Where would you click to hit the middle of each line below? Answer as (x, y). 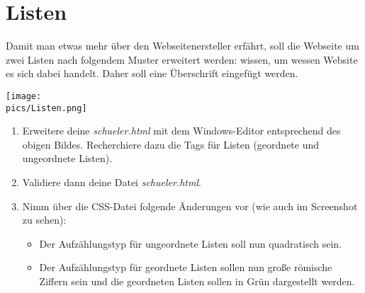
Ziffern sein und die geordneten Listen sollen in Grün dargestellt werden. (197, 281)
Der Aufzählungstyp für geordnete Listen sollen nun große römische (186, 267)
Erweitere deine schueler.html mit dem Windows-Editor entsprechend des (181, 131)
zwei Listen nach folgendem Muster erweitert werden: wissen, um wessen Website (182, 59)
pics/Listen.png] (46, 108)
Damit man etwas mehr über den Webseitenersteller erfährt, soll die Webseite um (182, 46)
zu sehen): (44, 220)
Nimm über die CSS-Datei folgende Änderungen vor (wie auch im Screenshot (190, 206)
